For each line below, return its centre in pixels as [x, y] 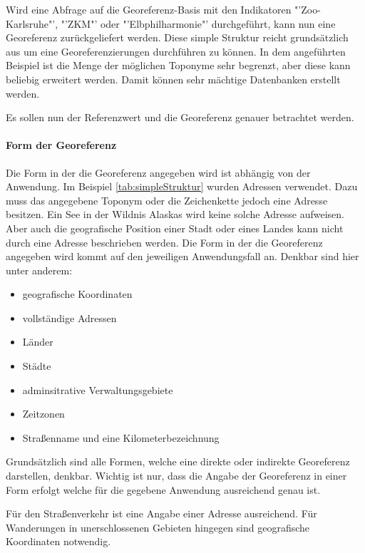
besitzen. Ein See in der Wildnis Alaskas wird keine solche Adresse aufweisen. [175, 214]
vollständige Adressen [70, 317]
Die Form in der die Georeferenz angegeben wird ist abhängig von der [158, 172]
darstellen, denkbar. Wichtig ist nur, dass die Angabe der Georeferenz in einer [176, 476]
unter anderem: [39, 270]
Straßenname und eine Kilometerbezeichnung [121, 437]
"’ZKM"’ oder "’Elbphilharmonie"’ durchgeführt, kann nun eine [198, 23]
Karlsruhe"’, [32, 23]
